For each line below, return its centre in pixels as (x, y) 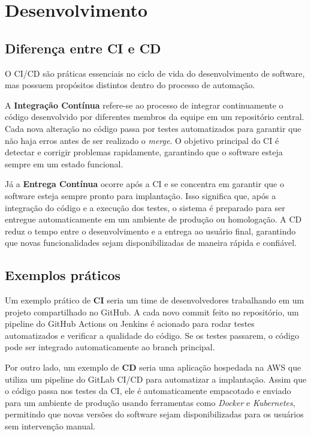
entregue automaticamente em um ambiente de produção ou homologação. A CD (153, 219)
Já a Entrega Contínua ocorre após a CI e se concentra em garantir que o (144, 184)
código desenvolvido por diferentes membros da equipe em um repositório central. (155, 117)
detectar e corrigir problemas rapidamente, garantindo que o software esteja (144, 152)
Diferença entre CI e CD (83, 48)
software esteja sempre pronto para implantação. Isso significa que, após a (141, 195)
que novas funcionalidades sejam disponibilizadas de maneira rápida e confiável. (151, 243)
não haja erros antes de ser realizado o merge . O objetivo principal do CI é (142, 140)
